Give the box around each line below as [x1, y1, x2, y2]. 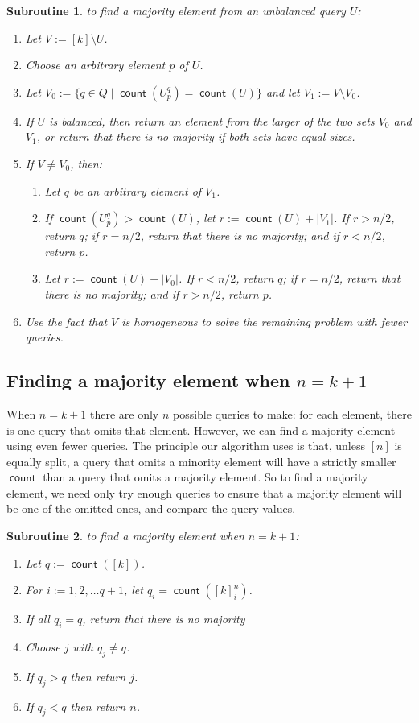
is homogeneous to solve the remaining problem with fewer [121, 312, 408, 329]
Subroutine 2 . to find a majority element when [6, 527, 244, 544]
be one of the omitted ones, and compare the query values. [6, 500, 296, 517]
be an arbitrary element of [73, 182, 202, 199]
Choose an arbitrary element [25, 56, 166, 73]
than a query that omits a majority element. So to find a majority [43, 469, 368, 485]
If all [25, 610, 50, 627]
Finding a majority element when [6, 368, 290, 393]
